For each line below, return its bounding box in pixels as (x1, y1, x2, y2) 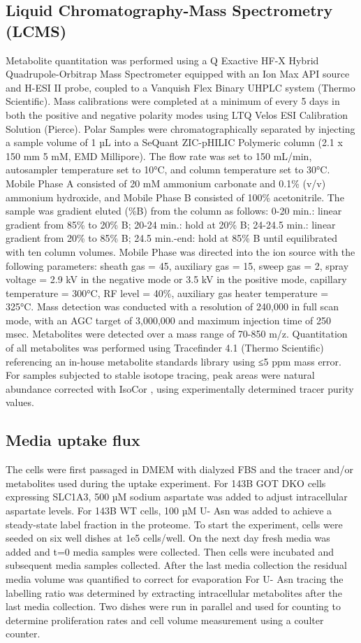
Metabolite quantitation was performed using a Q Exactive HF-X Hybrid (6, 52, 319, 67)
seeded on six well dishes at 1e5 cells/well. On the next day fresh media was (6, 530, 330, 545)
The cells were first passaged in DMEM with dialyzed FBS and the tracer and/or (6, 462, 353, 477)
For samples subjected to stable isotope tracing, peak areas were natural (6, 368, 315, 382)
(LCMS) (6, 20, 67, 41)
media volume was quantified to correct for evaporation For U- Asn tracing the (6, 571, 344, 586)
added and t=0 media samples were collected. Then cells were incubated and (6, 544, 334, 558)
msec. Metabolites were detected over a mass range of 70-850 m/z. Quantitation (6, 326, 348, 341)
